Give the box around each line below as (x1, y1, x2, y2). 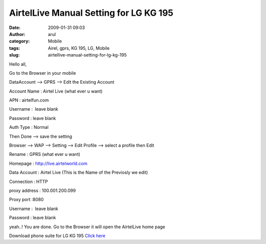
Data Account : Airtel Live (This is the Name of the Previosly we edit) (9, 170, 148, 176)
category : (9, 38, 30, 44)
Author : (9, 31, 26, 37)
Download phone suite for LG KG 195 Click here (9, 233, 105, 239)
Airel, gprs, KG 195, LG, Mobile (48, 45, 110, 51)
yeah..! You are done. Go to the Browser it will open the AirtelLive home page (9, 224, 166, 230)
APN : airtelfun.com (9, 97, 49, 103)
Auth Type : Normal (9, 124, 49, 130)
